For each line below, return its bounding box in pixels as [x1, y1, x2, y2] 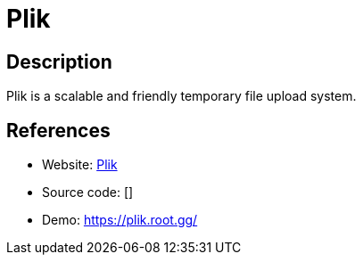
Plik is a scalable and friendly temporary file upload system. [6, 88, 357, 104]
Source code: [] [42, 184, 134, 201]
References [6, 119, 111, 142]
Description [6, 50, 112, 73]
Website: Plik [42, 157, 118, 173]
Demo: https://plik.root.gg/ [42, 212, 198, 228]
